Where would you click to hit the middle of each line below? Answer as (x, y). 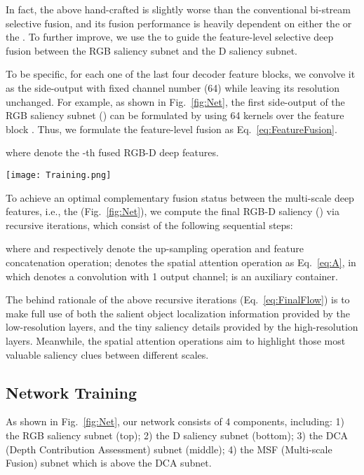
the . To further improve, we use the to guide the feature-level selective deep (170, 37)
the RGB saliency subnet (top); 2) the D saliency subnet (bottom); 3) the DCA (177, 435)
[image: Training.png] (59, 175)
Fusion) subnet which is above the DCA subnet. (109, 463)
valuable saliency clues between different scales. (107, 354)
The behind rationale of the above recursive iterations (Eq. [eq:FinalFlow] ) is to (178, 300)
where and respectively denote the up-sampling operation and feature (155, 248)
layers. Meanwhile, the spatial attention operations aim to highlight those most (176, 340)
